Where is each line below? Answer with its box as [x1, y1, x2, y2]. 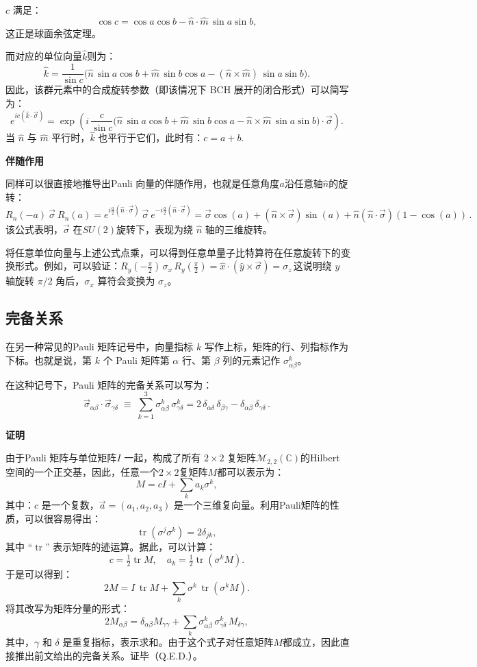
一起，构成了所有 [124, 450, 201, 465]
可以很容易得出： [24, 511, 101, 526]
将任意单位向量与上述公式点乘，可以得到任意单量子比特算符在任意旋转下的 [5, 245, 341, 259]
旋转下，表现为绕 [116, 222, 194, 237]
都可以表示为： [217, 464, 285, 478]
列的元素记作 [222, 352, 281, 367]
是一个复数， [41, 498, 99, 512]
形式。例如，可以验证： [14, 258, 120, 273]
